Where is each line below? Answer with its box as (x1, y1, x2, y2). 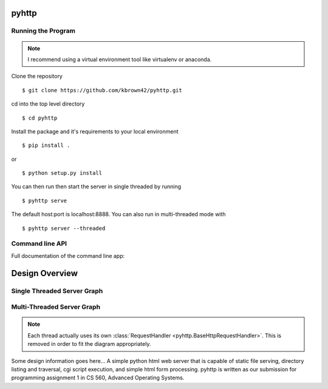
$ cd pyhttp (22, 114, 58, 121)
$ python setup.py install (22, 170, 103, 177)
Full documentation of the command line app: (11, 252, 125, 259)
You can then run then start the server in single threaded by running (11, 183, 182, 191)
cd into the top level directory (11, 100, 85, 107)
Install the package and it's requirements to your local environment (11, 127, 179, 135)
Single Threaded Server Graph (11, 286, 103, 295)
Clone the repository (11, 73, 63, 80)
